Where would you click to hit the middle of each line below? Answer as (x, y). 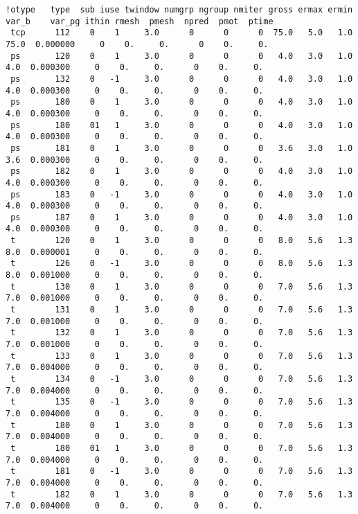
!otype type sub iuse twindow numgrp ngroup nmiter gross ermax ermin (179, 10)
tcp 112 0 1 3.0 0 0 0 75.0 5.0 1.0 (182, 33)
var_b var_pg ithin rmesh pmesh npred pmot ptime (140, 21)
